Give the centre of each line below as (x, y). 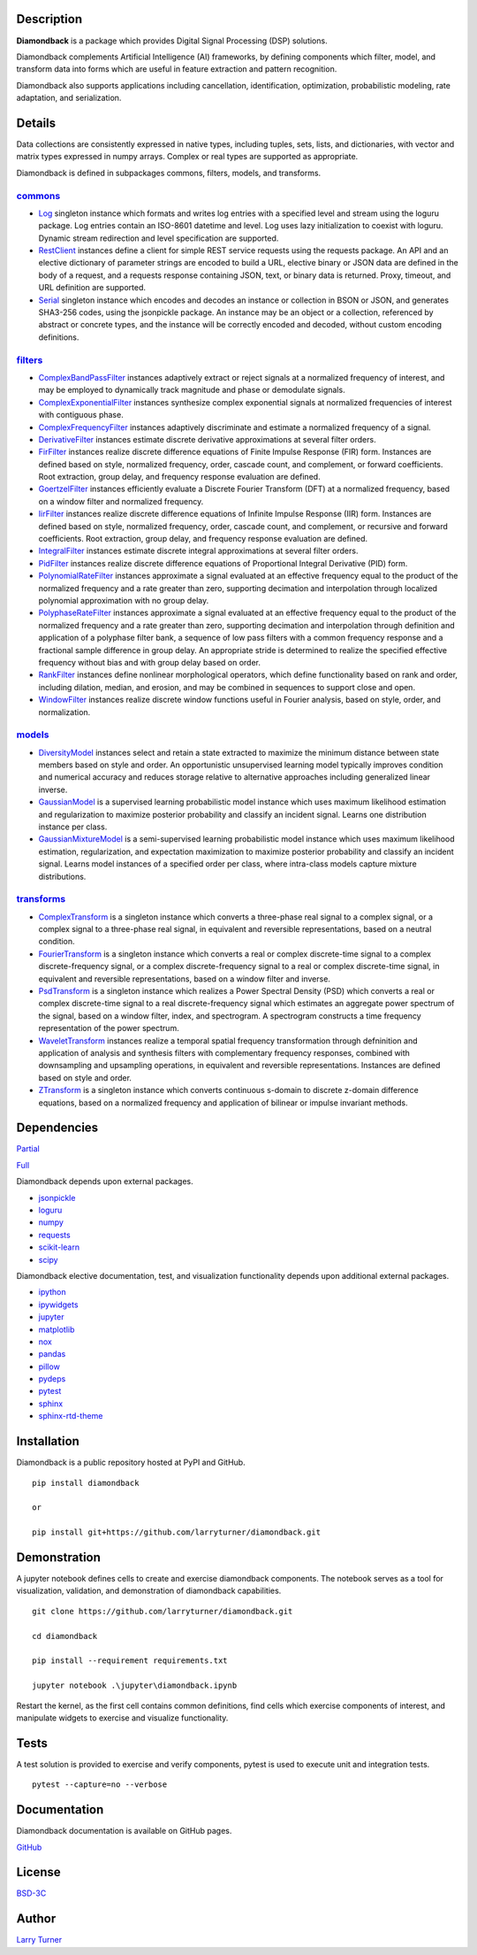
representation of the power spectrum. (109, 1028)
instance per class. (73, 827)
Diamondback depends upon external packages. (105, 1181)
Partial (28, 1149)
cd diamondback (65, 1636)
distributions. (62, 876)
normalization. (64, 712)
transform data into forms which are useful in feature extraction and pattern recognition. (177, 69)
